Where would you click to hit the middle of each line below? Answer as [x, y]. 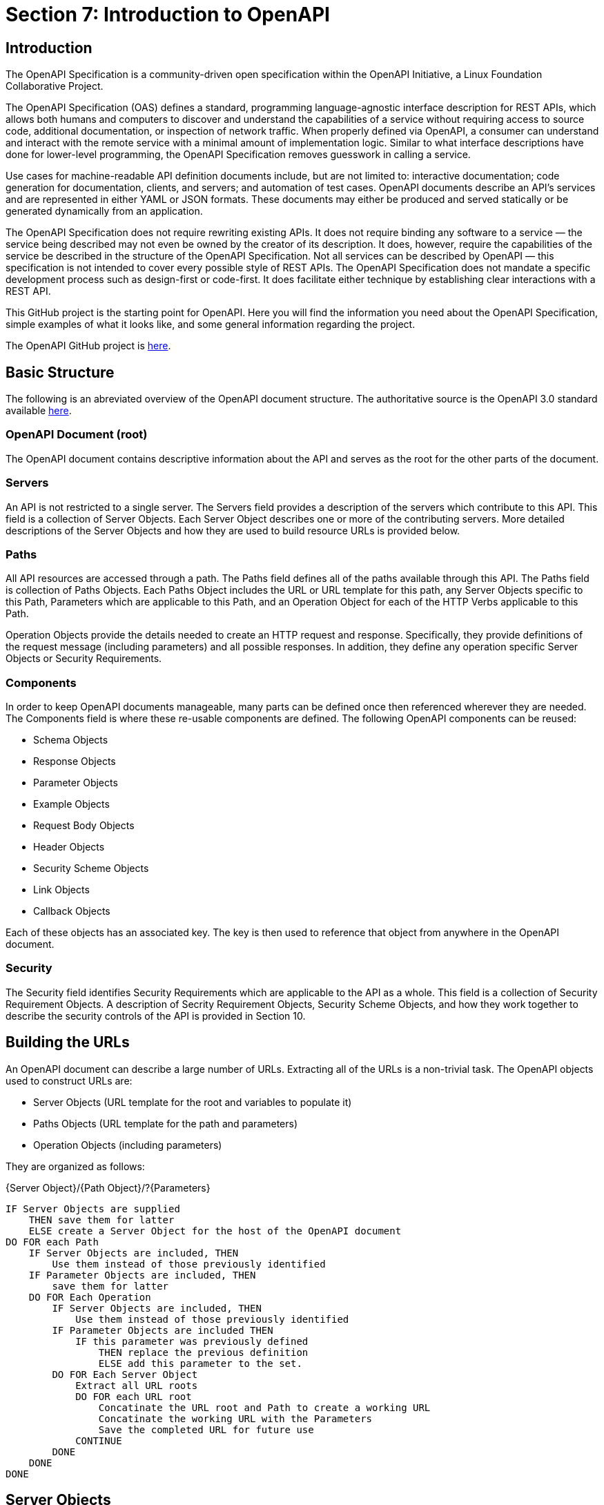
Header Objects [69, 847]
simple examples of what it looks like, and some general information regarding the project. [211, 324]
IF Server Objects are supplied [93, 1208]
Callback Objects [72, 911]
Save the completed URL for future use [206, 1429]
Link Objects [61, 890]
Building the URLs [68, 1042]
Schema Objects [71, 740]
